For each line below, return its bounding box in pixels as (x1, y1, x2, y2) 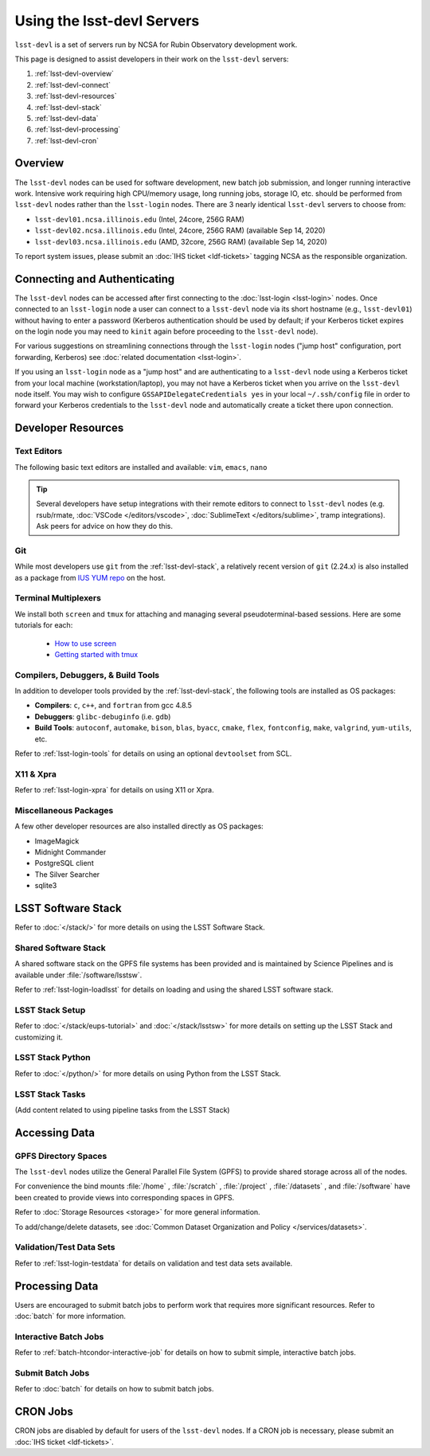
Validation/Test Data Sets (14, 1242, 115, 1253)
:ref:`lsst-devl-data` (34, 113, 99, 123)
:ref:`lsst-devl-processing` (34, 124, 121, 135)
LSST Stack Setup (14, 1004, 86, 1016)
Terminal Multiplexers (14, 593, 101, 604)
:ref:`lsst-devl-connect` (34, 80, 111, 89)
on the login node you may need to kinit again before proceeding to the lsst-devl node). (14, 327, 319, 336)
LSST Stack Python (14, 1052, 91, 1063)
